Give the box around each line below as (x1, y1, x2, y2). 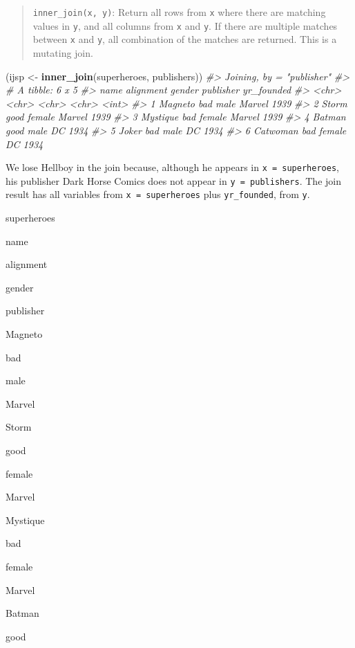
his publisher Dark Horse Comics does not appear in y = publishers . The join (6, 173, 341, 188)
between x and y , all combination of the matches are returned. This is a (32, 32, 337, 46)
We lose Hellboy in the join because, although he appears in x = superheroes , (6, 160, 339, 174)
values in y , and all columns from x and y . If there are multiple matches (32, 18, 338, 33)
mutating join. (32, 45, 93, 60)
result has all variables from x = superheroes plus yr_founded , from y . (6, 187, 310, 201)
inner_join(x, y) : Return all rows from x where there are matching (32, 5, 326, 19)
